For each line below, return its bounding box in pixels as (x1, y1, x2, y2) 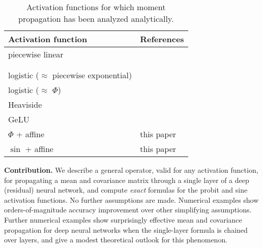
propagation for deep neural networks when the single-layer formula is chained (4, 224, 248, 235)
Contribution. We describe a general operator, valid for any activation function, (4, 165, 258, 175)
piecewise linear (8, 48, 64, 60)
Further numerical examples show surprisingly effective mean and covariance (4, 214, 242, 225)
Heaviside (8, 99, 42, 110)
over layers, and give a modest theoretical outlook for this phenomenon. (4, 234, 228, 245)
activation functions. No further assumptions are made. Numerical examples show (4, 194, 259, 205)
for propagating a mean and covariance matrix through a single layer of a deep (4, 174, 249, 185)
